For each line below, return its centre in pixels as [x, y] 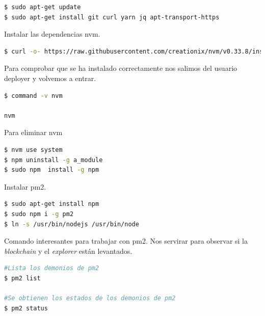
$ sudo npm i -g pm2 [39, 214]
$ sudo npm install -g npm [52, 170]
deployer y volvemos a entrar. [50, 78]
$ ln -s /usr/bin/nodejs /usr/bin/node [72, 224]
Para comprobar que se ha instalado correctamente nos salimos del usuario [121, 68]
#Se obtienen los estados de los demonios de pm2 [90, 298]
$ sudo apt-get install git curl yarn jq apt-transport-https [112, 17]
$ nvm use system [33, 150]
